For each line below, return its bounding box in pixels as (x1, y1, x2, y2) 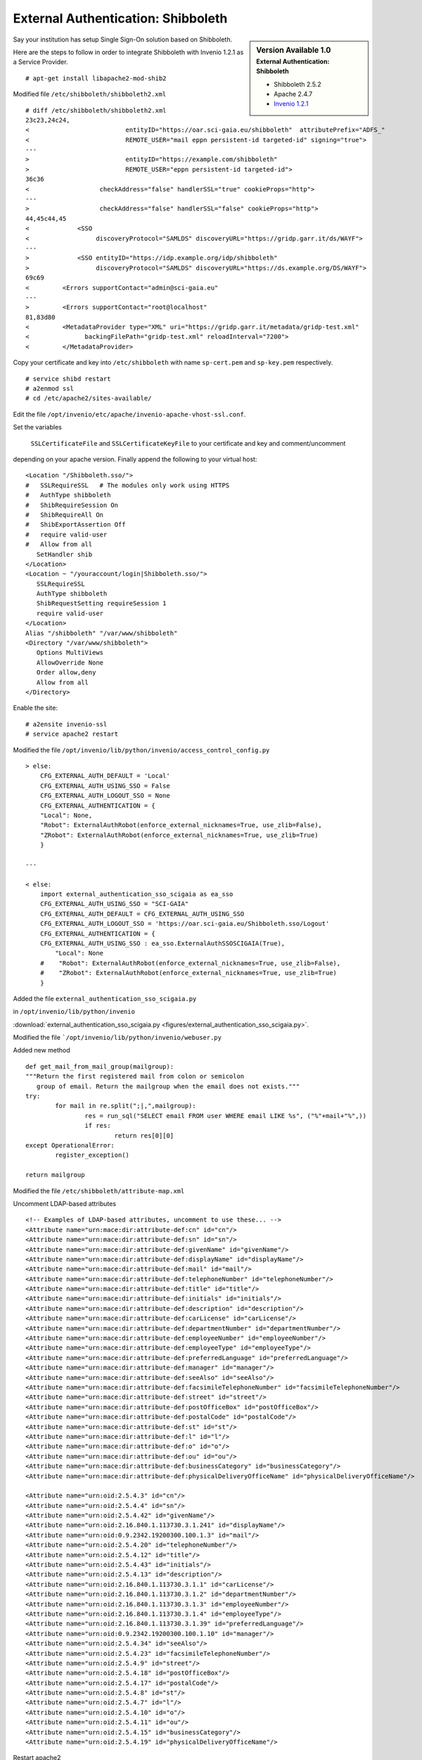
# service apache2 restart (25, 730, 119, 738)
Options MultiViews (36, 648, 104, 657)
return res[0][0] (114, 1131, 174, 1140)
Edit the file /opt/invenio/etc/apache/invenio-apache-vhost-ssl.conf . (13, 410, 246, 418)
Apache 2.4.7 (274, 89, 313, 98)
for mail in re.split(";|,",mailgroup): (55, 1102, 196, 1110)
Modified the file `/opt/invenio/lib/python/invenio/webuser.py (13, 1033, 222, 1042)
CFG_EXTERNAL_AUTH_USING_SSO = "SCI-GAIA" (39, 900, 189, 908)
